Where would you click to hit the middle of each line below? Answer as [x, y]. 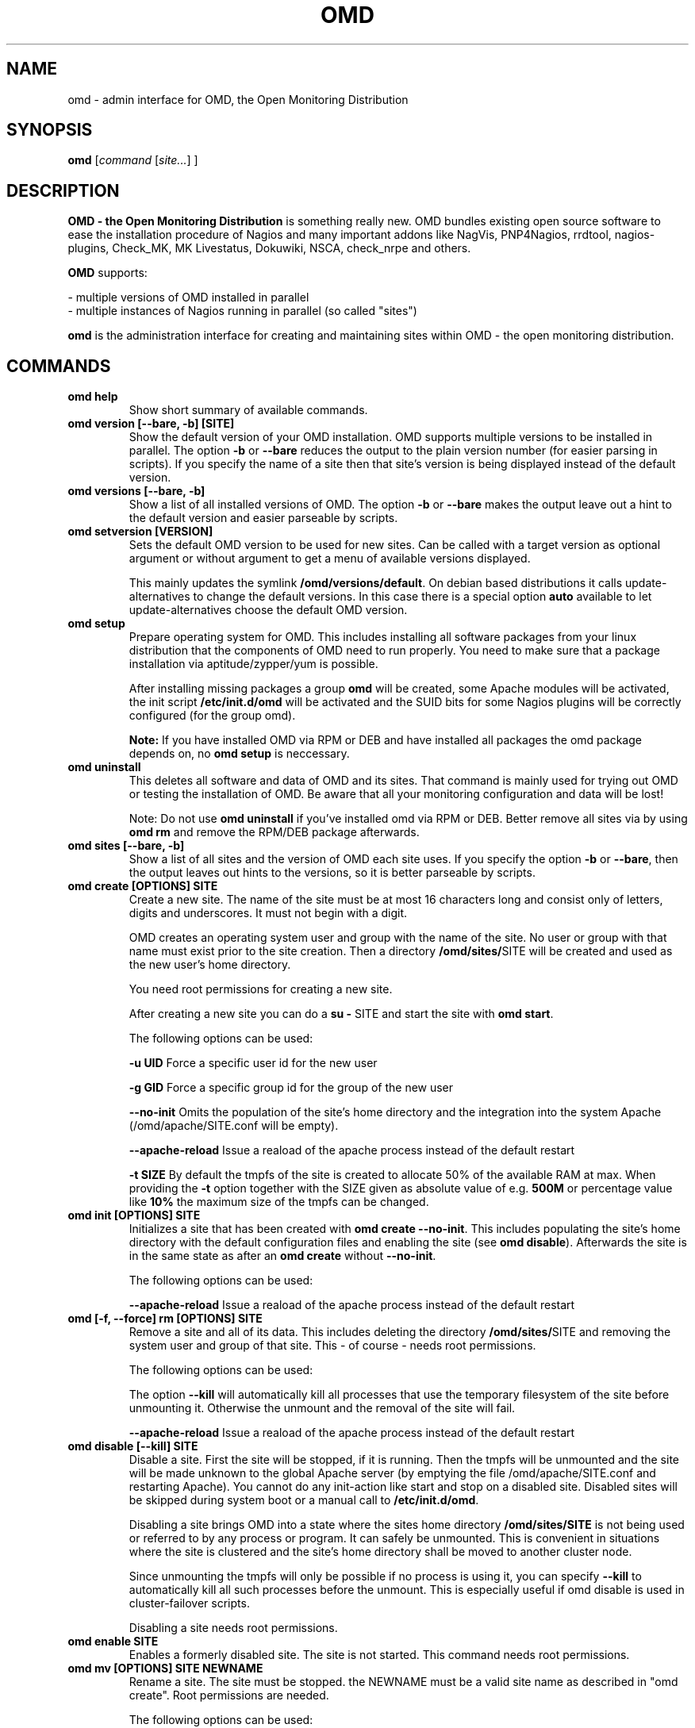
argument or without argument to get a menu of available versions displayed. [330, 559]
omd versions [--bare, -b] [136, 491]
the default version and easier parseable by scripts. [263, 518]
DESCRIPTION [63, 190]
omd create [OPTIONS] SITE [143, 886]
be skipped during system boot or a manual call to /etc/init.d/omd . [304, 1500]
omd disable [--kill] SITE [133, 1446]
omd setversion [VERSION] [140, 532]
